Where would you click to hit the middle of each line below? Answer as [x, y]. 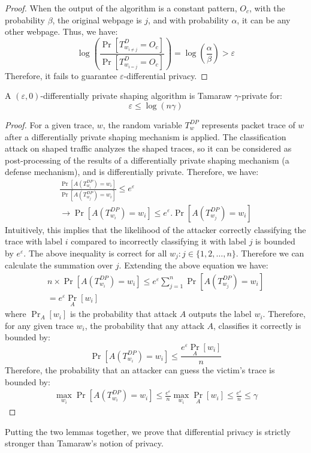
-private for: [260, 96]
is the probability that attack [123, 314]
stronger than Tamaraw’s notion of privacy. [84, 443]
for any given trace [39, 325]
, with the [267, 8]
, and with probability [188, 19]
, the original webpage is [97, 19]
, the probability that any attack [144, 325]
